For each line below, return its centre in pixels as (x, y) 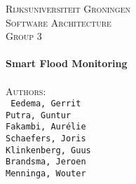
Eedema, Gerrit (46, 104)
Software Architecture (59, 22)
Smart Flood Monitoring (67, 63)
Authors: (26, 91)
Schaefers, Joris (46, 139)
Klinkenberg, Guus (48, 150)
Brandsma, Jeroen (46, 162)
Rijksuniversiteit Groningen (68, 8)
